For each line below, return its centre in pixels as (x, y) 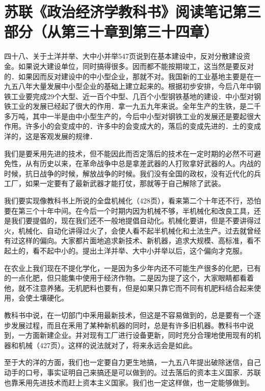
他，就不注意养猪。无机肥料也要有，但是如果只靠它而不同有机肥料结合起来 (129, 287)
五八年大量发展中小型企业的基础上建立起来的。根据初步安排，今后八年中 (132, 86)
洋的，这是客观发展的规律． (50, 136)
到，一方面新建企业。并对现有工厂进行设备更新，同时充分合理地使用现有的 (129, 335)
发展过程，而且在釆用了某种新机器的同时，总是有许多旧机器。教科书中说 (132, 325)
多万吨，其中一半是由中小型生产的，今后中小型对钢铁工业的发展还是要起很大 (132, 116)
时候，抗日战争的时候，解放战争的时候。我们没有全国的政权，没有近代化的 (129, 173)
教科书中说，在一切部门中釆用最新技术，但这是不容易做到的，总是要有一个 (129, 315)
